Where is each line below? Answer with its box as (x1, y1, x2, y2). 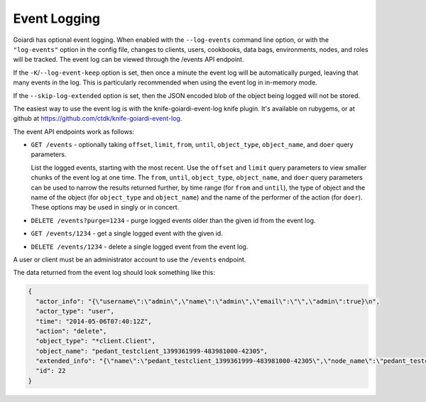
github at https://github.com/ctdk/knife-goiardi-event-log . (13, 114, 182, 123)
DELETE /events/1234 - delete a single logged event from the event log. (31, 242, 248, 251)
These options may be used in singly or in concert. (31, 203, 180, 212)
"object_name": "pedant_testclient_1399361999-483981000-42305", (35, 347, 268, 355)
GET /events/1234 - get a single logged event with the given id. (31, 229, 223, 238)
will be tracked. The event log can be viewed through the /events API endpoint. (13, 55, 244, 64)
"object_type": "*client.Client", (35, 337, 156, 345)
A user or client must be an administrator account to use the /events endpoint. (13, 255, 246, 264)
